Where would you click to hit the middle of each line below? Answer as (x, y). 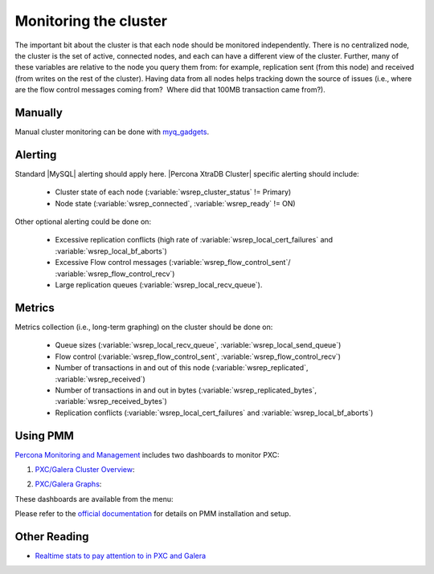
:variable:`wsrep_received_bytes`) (111, 401)
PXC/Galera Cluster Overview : (85, 469)
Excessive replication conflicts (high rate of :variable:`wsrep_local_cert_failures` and (194, 240)
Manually (39, 112)
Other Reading (52, 537)
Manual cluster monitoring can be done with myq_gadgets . (112, 132)
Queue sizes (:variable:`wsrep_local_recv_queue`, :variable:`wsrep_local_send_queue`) (198, 345)
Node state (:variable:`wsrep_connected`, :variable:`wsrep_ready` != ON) (176, 203)
